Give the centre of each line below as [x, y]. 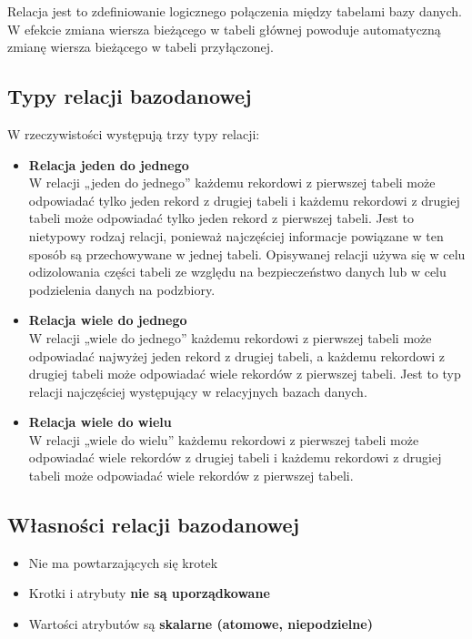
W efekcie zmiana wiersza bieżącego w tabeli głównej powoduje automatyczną [224, 29]
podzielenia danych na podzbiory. [122, 289]
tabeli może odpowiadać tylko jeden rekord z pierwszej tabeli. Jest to [221, 218]
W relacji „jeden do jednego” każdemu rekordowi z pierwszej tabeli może [232, 183]
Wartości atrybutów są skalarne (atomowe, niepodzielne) [201, 624]
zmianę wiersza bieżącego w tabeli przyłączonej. [141, 47]
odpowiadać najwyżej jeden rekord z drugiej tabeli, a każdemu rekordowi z [236, 355]
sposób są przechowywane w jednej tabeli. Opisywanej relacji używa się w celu [247, 254]
